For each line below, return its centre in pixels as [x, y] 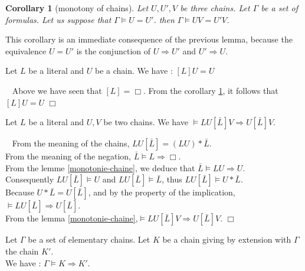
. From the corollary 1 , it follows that [211, 90]
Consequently [30, 179]
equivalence [26, 50]
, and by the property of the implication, [162, 192]
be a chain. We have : [134, 71]
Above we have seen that [57, 90]
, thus [172, 179]
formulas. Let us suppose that [58, 19]
